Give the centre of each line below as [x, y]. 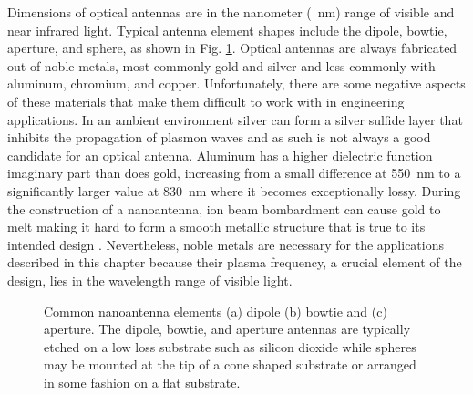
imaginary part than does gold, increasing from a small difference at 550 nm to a [234, 173]
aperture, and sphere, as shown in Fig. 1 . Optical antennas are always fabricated [232, 48]
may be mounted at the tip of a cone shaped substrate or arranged [230, 364]
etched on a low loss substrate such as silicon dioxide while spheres [230, 346]
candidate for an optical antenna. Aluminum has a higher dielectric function [220, 155]
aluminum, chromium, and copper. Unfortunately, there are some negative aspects [236, 83]
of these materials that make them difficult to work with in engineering [206, 101]
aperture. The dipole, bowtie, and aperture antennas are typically [227, 329]
